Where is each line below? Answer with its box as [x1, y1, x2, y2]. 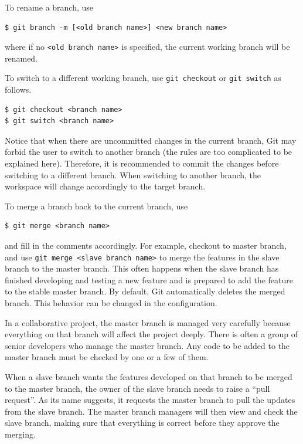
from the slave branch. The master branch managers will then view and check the [5, 405, 298, 417]
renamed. [5, 52, 38, 64]
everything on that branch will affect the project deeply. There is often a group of [5, 328, 298, 340]
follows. [5, 83, 32, 96]
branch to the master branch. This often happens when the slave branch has [5, 262, 279, 274]
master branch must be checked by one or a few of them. [5, 351, 209, 363]
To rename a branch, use [5, 1, 94, 13]
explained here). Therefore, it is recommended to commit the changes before [5, 157, 279, 170]
